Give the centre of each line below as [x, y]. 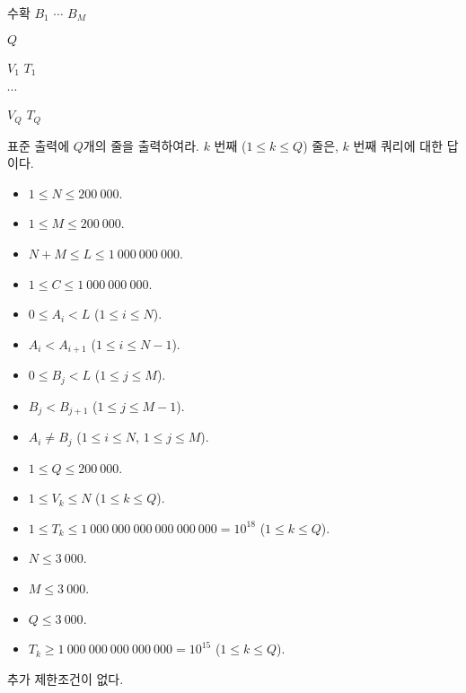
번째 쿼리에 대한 [398, 145]
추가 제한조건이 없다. [66, 678]
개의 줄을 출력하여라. [141, 145]
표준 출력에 [39, 145]
